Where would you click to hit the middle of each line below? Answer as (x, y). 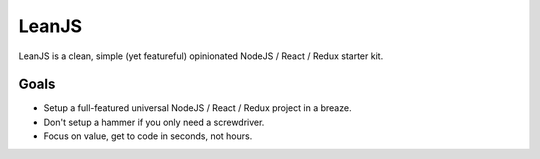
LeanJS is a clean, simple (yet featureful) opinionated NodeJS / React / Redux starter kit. (201, 56)
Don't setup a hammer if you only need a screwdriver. (154, 122)
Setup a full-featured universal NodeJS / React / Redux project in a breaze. (197, 108)
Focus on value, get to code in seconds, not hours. (148, 136)
